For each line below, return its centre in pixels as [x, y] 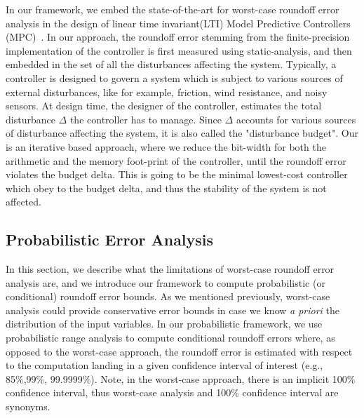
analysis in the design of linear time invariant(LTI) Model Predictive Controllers [178, 23]
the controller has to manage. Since [146, 119]
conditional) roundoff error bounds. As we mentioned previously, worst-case [168, 296]
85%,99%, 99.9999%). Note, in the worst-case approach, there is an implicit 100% [181, 378]
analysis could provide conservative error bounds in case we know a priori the [173, 310]
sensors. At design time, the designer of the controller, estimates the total [164, 106]
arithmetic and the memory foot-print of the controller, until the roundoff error [176, 160]
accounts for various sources [296, 119]
